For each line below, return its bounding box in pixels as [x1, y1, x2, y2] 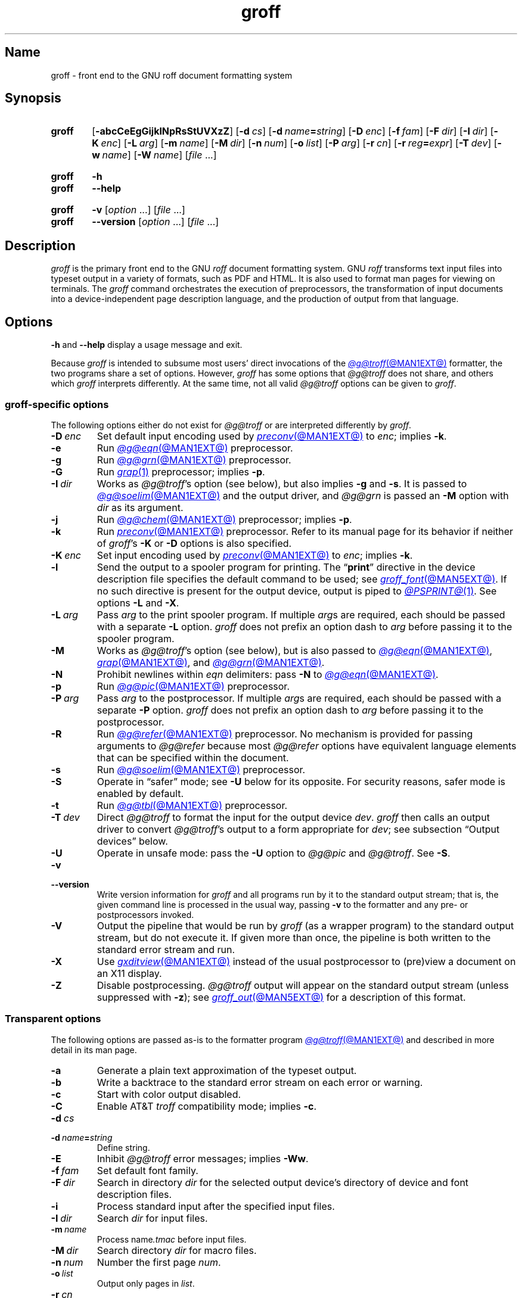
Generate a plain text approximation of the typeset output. [97, 1064, 357, 1076]
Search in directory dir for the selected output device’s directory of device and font [97, 1176, 469, 1188]
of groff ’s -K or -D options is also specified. [97, 537, 292, 549]
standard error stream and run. [97, 943, 235, 955]
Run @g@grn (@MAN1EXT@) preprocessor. [97, 453, 291, 466]
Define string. [97, 1142, 150, 1153]
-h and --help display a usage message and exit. [51, 340, 243, 350]
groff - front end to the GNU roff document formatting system [51, 70, 293, 80]
